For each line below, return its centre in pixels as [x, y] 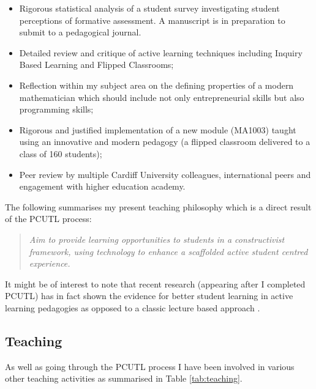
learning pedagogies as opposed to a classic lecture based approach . [133, 307]
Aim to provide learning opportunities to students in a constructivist [157, 239]
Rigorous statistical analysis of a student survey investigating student [149, 8]
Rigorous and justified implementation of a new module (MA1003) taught [158, 129]
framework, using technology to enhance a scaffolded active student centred [168, 251]
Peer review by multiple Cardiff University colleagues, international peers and [165, 174]
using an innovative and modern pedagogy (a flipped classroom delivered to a [165, 142]
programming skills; [56, 109]
